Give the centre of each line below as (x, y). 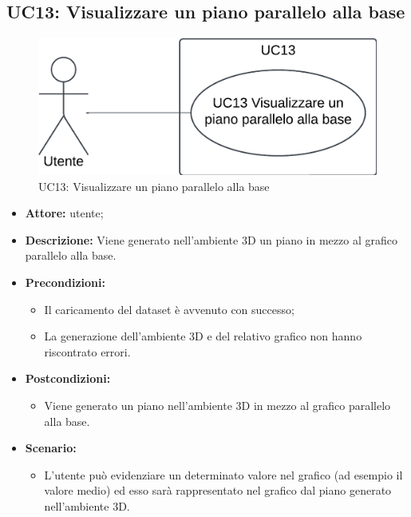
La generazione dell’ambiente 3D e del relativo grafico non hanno (203, 336)
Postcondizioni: (68, 378)
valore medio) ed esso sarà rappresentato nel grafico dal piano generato (218, 490)
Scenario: (51, 448)
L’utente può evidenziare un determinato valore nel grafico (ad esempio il (223, 474)
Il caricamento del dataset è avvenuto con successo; (169, 309)
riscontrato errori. (87, 351)
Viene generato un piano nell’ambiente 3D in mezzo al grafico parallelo (217, 405)
